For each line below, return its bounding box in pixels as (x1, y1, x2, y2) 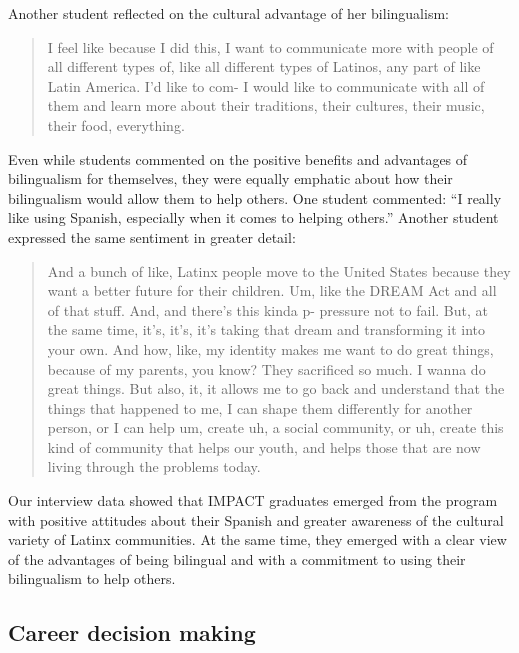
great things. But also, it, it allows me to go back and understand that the (47, 378, 505, 399)
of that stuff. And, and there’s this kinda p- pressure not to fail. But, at (47, 299, 488, 320)
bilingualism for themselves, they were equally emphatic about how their (8, 168, 453, 189)
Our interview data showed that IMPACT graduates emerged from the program (8, 490, 498, 511)
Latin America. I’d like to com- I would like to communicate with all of (47, 75, 485, 96)
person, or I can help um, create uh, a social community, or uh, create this (47, 417, 504, 438)
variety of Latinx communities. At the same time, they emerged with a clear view (8, 529, 507, 550)
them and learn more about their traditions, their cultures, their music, (47, 95, 485, 116)
